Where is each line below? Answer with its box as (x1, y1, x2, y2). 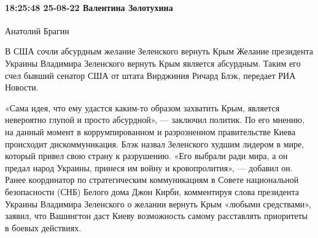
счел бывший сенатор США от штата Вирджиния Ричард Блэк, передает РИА (5, 69, 296, 81)
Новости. (5, 81, 39, 94)
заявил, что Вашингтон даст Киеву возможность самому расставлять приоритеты (5, 209, 308, 222)
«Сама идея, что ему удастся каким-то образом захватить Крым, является (5, 101, 280, 114)
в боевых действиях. (5, 221, 82, 234)
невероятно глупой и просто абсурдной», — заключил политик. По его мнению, (5, 113, 304, 126)
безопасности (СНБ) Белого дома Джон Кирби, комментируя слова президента (5, 185, 300, 198)
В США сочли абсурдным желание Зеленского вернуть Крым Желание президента (5, 45, 314, 58)
